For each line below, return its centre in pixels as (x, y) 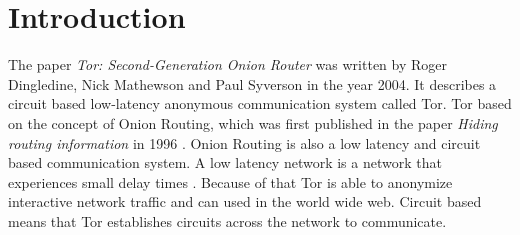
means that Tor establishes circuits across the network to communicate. (227, 220)
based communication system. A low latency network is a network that (225, 162)
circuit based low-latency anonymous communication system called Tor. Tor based (260, 103)
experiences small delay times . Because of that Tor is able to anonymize (230, 181)
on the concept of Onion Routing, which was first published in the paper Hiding (253, 122)
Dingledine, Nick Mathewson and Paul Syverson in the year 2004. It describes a (252, 83)
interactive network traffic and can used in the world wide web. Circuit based (245, 201)
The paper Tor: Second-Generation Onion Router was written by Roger (228, 64)
